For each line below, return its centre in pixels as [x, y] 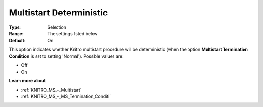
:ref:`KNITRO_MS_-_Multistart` [52, 90]
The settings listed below [73, 33]
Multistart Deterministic [58, 13]
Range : [16, 33]
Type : [15, 27]
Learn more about [28, 81]
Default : [18, 41]
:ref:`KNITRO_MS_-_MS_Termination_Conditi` [66, 96]
